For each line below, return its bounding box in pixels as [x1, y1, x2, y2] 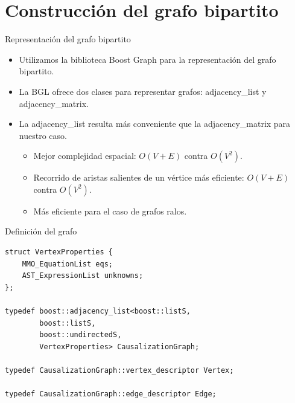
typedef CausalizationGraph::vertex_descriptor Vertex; [5, 366, 234, 375]
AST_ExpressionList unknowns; [22, 271, 144, 280]
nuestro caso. [19, 129, 67, 141]
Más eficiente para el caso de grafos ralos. [33, 204, 187, 217]
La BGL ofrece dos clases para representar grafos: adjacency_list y [19, 85, 267, 97]
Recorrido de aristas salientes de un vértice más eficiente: [33, 171, 244, 184]
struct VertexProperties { [5, 248, 113, 257]
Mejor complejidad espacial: [33, 149, 136, 162]
